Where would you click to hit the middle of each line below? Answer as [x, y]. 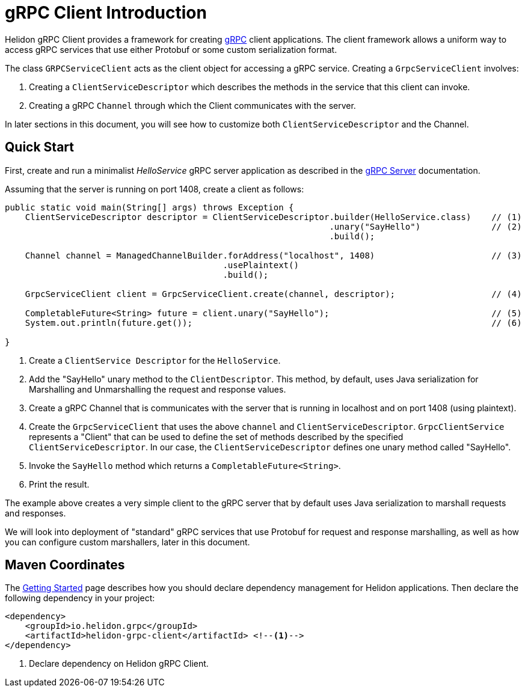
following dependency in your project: [80, 598]
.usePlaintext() [261, 265]
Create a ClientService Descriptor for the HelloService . [155, 360]
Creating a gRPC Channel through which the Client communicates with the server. [192, 105]
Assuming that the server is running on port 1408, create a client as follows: [155, 189]
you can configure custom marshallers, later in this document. [127, 542]
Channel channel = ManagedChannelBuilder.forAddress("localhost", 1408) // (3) [273, 255]
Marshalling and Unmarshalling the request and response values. [158, 389]
